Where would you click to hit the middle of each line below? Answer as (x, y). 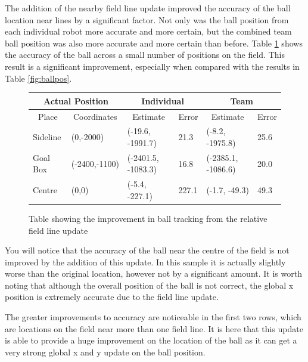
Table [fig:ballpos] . (38, 78)
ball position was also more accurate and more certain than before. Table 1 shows (154, 43)
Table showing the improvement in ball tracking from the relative (148, 218)
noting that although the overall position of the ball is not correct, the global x (149, 285)
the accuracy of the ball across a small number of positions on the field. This (145, 55)
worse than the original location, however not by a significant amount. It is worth (153, 273)
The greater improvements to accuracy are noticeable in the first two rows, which (153, 317)
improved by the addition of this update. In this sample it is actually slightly (145, 262)
